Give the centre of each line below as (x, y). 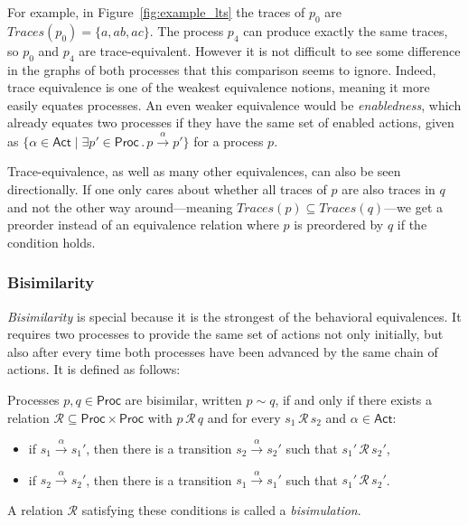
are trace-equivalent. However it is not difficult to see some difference (270, 50)
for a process (229, 141)
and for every (244, 417)
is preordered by (339, 225)
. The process (187, 30)
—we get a (414, 206)
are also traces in (388, 188)
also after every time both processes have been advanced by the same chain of (223, 351)
